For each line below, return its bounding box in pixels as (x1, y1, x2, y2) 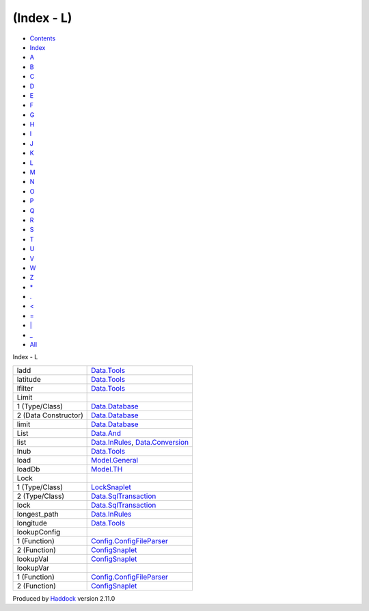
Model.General (91, 455, 139, 465)
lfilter (16, 383, 33, 393)
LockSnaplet (91, 482, 131, 492)
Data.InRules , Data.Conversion (91, 437, 189, 447)
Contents (29, 34, 56, 42)
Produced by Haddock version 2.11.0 (12, 594, 115, 602)
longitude (16, 518, 48, 528)
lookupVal (16, 554, 49, 564)
